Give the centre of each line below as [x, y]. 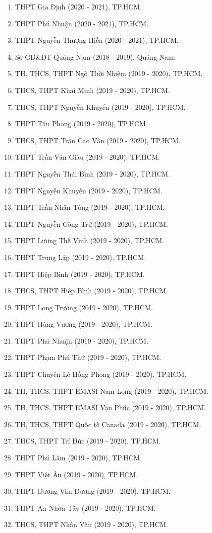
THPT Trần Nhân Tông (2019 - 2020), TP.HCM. [90, 207]
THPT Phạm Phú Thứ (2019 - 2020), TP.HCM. [88, 357]
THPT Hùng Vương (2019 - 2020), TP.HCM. [84, 324]
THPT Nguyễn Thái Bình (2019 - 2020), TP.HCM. [93, 173]
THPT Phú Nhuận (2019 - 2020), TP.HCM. [82, 340]
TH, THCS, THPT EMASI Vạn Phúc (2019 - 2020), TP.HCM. [110, 407]
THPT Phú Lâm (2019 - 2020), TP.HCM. [79, 458]
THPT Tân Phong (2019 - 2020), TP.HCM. [81, 124]
